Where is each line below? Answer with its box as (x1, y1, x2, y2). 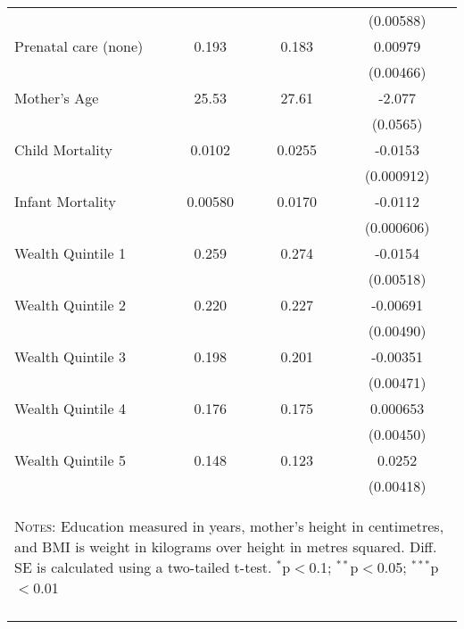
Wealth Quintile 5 (14, 450, 126, 470)
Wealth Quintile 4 (14, 398, 126, 418)
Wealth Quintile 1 (14, 243, 126, 263)
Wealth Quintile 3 (14, 346, 126, 367)
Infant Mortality (14, 191, 116, 211)
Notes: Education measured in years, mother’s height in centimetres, (14, 516, 444, 536)
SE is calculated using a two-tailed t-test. (14, 557, 272, 577)
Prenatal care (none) (14, 36, 144, 56)
